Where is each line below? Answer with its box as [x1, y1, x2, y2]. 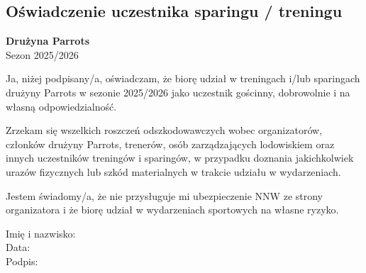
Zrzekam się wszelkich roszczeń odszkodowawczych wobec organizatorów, [6, 123, 323, 138]
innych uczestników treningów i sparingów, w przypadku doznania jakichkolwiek [6, 150, 354, 165]
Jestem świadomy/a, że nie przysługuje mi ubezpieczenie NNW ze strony [6, 188, 323, 203]
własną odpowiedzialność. [6, 99, 117, 113]
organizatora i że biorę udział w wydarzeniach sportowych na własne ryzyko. [6, 202, 339, 217]
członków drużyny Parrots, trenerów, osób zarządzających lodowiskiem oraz [6, 136, 335, 151]
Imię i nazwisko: [6, 225, 76, 240]
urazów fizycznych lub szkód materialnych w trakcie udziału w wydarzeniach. [6, 164, 341, 179]
